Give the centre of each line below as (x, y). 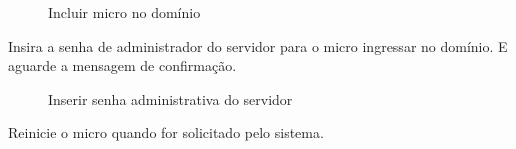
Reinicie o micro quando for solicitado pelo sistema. (166, 132)
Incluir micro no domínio (124, 12)
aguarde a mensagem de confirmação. (122, 65)
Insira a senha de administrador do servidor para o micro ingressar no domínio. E (258, 45)
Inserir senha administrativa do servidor (170, 98)
